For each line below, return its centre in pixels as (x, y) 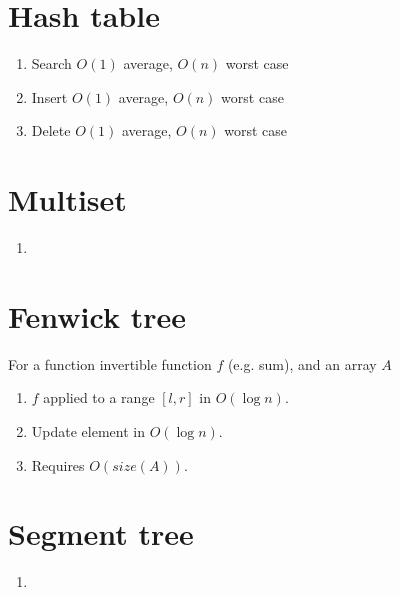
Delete (51, 130)
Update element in (88, 430)
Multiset (67, 199)
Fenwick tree (97, 315)
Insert (49, 96)
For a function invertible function (110, 363)
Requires (58, 464)
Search (51, 63)
